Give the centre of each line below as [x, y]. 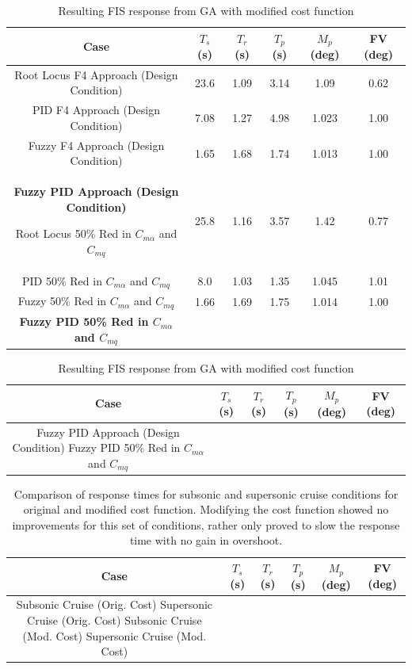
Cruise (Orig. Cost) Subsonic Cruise [114, 619]
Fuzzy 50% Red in [62, 301]
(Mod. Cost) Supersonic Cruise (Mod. [114, 635]
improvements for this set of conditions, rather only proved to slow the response [206, 524]
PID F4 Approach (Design [96, 110]
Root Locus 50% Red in [73, 233]
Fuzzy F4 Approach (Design [96, 145]
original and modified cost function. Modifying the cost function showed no [206, 509]
